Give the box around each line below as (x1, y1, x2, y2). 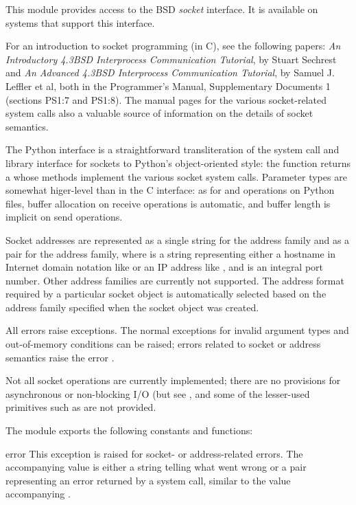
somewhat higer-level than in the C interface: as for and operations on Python (5, 183, 335, 197)
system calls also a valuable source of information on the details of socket (5, 106, 313, 120)
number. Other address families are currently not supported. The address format (5, 273, 344, 287)
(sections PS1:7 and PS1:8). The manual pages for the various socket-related (5, 92, 327, 106)
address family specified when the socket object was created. (5, 300, 259, 314)
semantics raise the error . (5, 350, 115, 364)
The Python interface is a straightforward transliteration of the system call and (5, 142, 340, 157)
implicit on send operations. (5, 210, 123, 224)
